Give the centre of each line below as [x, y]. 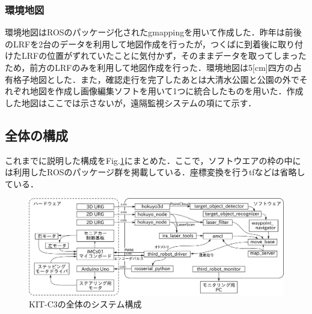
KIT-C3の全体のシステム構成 [85, 303]
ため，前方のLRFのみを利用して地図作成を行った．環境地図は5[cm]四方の [149, 67]
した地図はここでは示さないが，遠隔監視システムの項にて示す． [131, 102]
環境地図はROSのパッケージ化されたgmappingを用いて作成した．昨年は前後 [153, 32]
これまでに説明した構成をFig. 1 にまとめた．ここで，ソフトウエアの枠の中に [153, 160]
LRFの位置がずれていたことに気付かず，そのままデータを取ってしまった [164, 56]
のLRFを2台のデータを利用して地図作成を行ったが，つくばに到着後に [141, 44]
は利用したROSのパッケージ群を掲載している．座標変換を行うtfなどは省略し [155, 172]
